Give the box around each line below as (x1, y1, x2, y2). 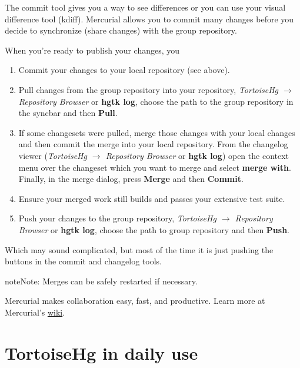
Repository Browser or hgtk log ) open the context (105, 149, 289, 161)
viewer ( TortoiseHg (18, 149, 87, 161)
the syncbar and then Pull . (18, 107, 118, 119)
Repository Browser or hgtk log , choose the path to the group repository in (18, 95, 294, 107)
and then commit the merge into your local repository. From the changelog (18, 138, 288, 150)
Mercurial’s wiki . (5, 306, 65, 318)
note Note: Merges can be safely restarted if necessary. (5, 274, 198, 287)
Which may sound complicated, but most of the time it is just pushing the (5, 243, 274, 256)
